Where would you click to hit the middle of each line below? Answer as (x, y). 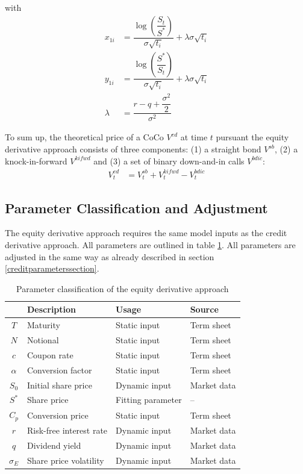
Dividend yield (54, 445)
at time (194, 137)
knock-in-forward (36, 161)
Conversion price (58, 415)
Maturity (44, 325)
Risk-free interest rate (67, 430)
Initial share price (60, 385)
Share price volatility (66, 460)
